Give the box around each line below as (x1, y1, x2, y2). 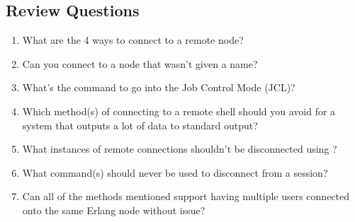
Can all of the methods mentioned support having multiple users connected (22, 189, 350, 204)
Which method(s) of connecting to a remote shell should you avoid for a (22, 103, 336, 118)
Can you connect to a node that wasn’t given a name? (22, 56, 258, 71)
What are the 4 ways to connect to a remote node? (22, 33, 244, 47)
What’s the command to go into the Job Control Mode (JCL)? (22, 80, 295, 95)
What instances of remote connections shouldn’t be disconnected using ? (22, 141, 337, 156)
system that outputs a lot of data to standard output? (22, 117, 258, 132)
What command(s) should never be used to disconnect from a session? (22, 165, 328, 180)
